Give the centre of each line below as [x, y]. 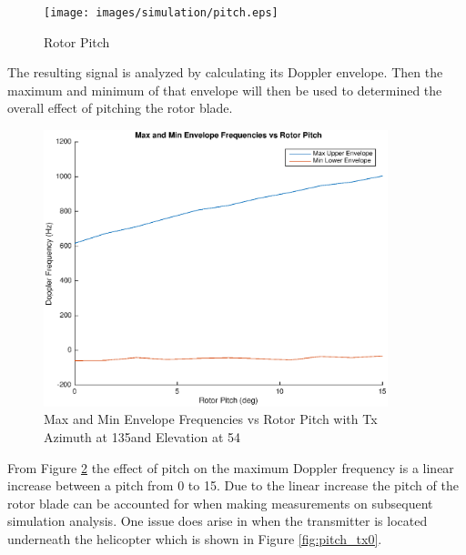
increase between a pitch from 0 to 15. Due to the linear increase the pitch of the [233, 485]
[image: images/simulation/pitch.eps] [161, 13]
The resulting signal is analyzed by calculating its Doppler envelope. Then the [225, 72]
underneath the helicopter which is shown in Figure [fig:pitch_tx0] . [195, 538]
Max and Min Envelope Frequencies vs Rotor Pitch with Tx [211, 419]
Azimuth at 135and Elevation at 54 [142, 436]
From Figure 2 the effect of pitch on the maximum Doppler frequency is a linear [231, 467]
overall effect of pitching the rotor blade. [120, 108]
